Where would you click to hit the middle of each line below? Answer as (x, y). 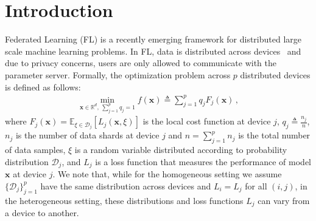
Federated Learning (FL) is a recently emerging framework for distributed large (153, 39)
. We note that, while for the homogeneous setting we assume (167, 174)
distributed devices (275, 74)
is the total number (274, 135)
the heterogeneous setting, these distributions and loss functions (124, 200)
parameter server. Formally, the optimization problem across (118, 74)
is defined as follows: (43, 87)
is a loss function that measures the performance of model (203, 161)
